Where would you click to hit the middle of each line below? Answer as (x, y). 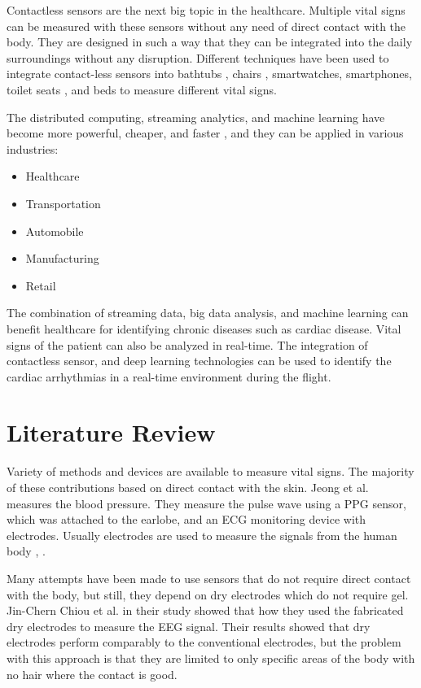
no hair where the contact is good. (92, 674)
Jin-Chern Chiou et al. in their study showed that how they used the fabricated (205, 610)
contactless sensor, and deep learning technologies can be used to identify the (199, 361)
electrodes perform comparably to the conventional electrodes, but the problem (204, 642)
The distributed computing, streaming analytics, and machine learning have (196, 117)
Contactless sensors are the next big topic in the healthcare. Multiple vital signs (206, 10)
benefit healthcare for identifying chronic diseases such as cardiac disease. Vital (204, 328)
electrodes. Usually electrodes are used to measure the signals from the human (202, 535)
